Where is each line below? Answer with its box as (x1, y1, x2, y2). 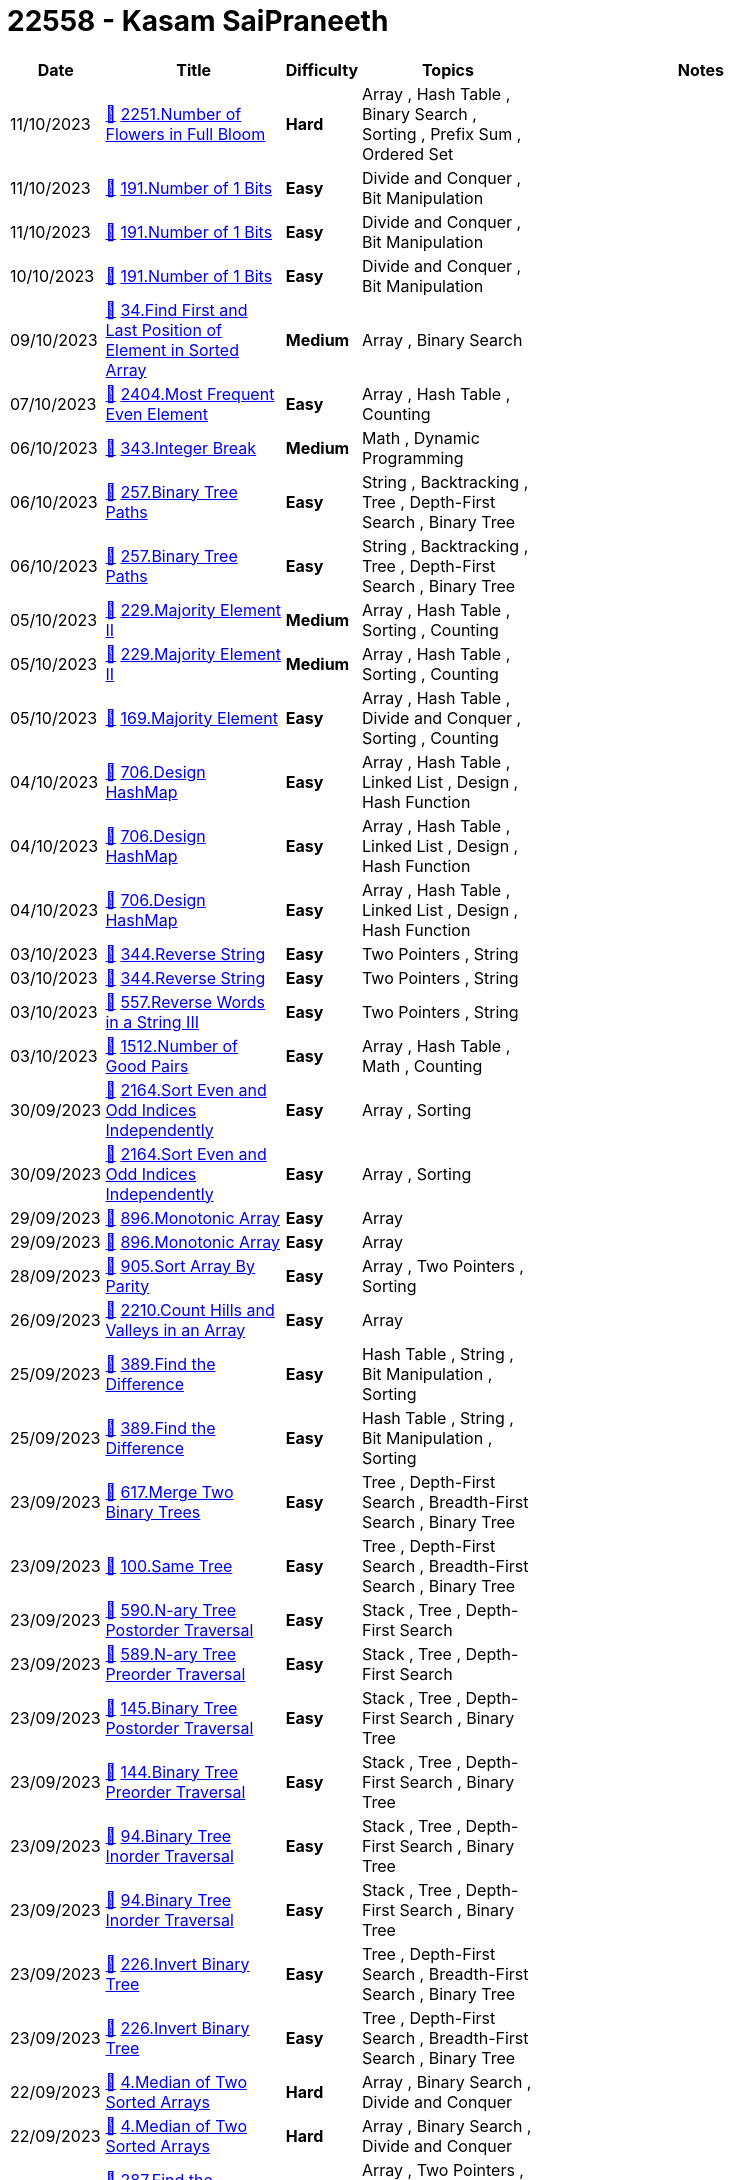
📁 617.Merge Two (105, 1481, 234, 1502)
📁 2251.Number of (105, 103, 242, 124)
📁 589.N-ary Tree (105, 1643, 236, 1664)
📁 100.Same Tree (105, 1555, 233, 1576)
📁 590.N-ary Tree (105, 1599, 237, 1620)
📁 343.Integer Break (105, 437, 257, 458)
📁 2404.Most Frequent (105, 383, 275, 404)
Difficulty (285, 59, 359, 80)
